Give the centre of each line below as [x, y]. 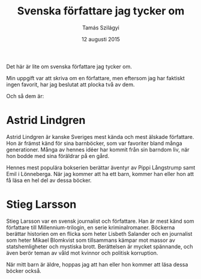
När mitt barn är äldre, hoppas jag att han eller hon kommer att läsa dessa [97, 264]
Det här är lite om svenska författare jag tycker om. [69, 66]
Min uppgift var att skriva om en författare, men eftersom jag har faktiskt [95, 78]
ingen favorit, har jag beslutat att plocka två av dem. [70, 84]
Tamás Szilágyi [101, 28]
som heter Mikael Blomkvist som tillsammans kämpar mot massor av [91, 240]
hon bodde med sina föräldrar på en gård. [58, 156]
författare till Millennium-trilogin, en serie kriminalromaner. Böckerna [91, 227]
